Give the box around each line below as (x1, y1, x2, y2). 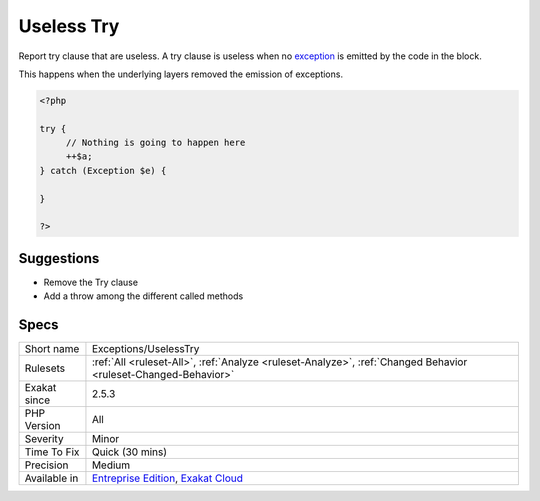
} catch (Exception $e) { (39, 165, 167, 176)
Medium (91, 458, 131, 472)
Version (24, 419, 61, 433)
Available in (24, 471, 79, 485)
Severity (24, 432, 64, 446)
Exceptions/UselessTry (91, 342, 200, 356)
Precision (24, 458, 69, 472)
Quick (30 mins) (91, 445, 168, 459)
